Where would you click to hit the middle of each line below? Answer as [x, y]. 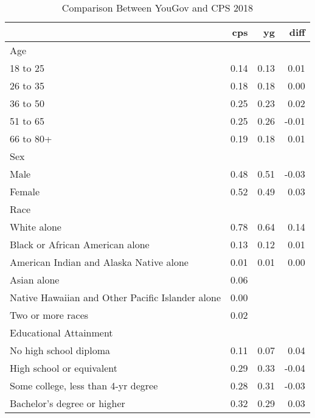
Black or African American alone [80, 244]
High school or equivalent [64, 368]
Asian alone [35, 280]
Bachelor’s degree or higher [67, 403]
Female [25, 191]
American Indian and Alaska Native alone [99, 262]
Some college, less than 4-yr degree [84, 385]
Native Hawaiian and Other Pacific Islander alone [116, 297]
